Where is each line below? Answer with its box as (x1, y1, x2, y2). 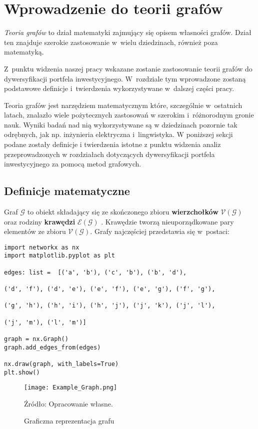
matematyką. (4, 46, 44, 57)
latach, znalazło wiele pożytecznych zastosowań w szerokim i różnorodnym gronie (4, 109, 254, 120)
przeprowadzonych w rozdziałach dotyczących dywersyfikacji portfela (4, 148, 215, 159)
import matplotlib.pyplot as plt (4, 252, 115, 259)
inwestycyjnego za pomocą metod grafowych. (4, 158, 141, 169)
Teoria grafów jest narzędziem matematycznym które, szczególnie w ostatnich (4, 99, 242, 110)
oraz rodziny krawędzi (4, 216, 75, 226)
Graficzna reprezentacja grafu (24, 415, 114, 425)
